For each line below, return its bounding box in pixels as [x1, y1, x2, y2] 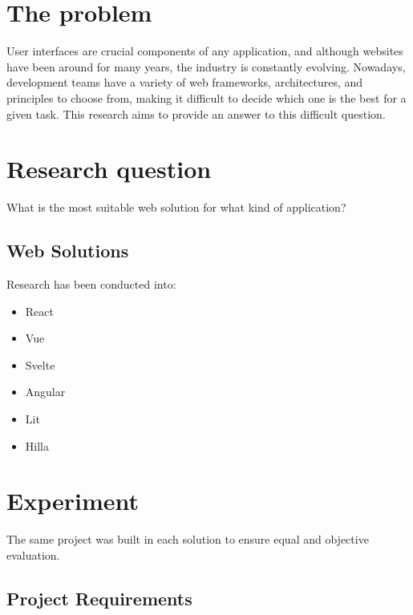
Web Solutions [6, 238, 129, 263]
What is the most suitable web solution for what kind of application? [6, 199, 346, 216]
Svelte [25, 356, 55, 373]
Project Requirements [6, 585, 192, 610]
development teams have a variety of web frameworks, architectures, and [6, 74, 363, 91]
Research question [6, 152, 212, 185]
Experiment [6, 484, 140, 517]
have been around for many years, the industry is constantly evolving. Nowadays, [6, 58, 406, 75]
